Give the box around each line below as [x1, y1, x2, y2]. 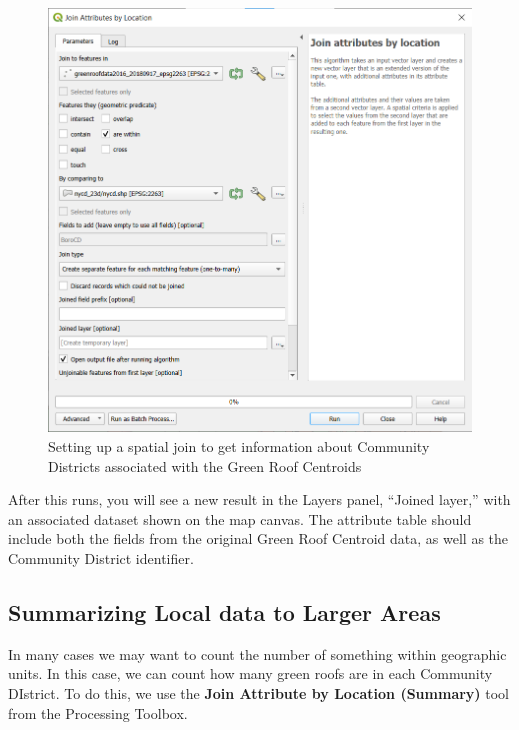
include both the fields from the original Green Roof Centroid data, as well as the [8, 528, 509, 549]
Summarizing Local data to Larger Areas [8, 597, 441, 628]
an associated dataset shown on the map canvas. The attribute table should [8, 508, 472, 529]
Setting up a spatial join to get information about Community [48, 436, 430, 457]
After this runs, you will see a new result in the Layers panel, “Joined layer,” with [8, 489, 511, 510]
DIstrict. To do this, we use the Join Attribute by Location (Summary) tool [8, 683, 510, 704]
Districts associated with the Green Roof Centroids [48, 455, 362, 476]
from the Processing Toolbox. [8, 702, 188, 723]
